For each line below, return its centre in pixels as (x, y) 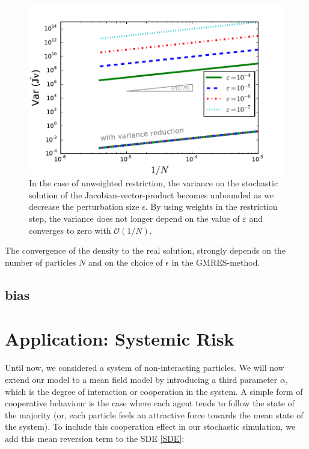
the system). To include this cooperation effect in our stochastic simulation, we (150, 426)
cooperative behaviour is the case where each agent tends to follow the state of (150, 403)
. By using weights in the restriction (211, 206)
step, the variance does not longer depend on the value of (134, 218)
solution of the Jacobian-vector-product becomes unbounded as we (151, 194)
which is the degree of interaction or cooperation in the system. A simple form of (154, 391)
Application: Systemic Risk (120, 339)
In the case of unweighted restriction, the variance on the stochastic (154, 183)
